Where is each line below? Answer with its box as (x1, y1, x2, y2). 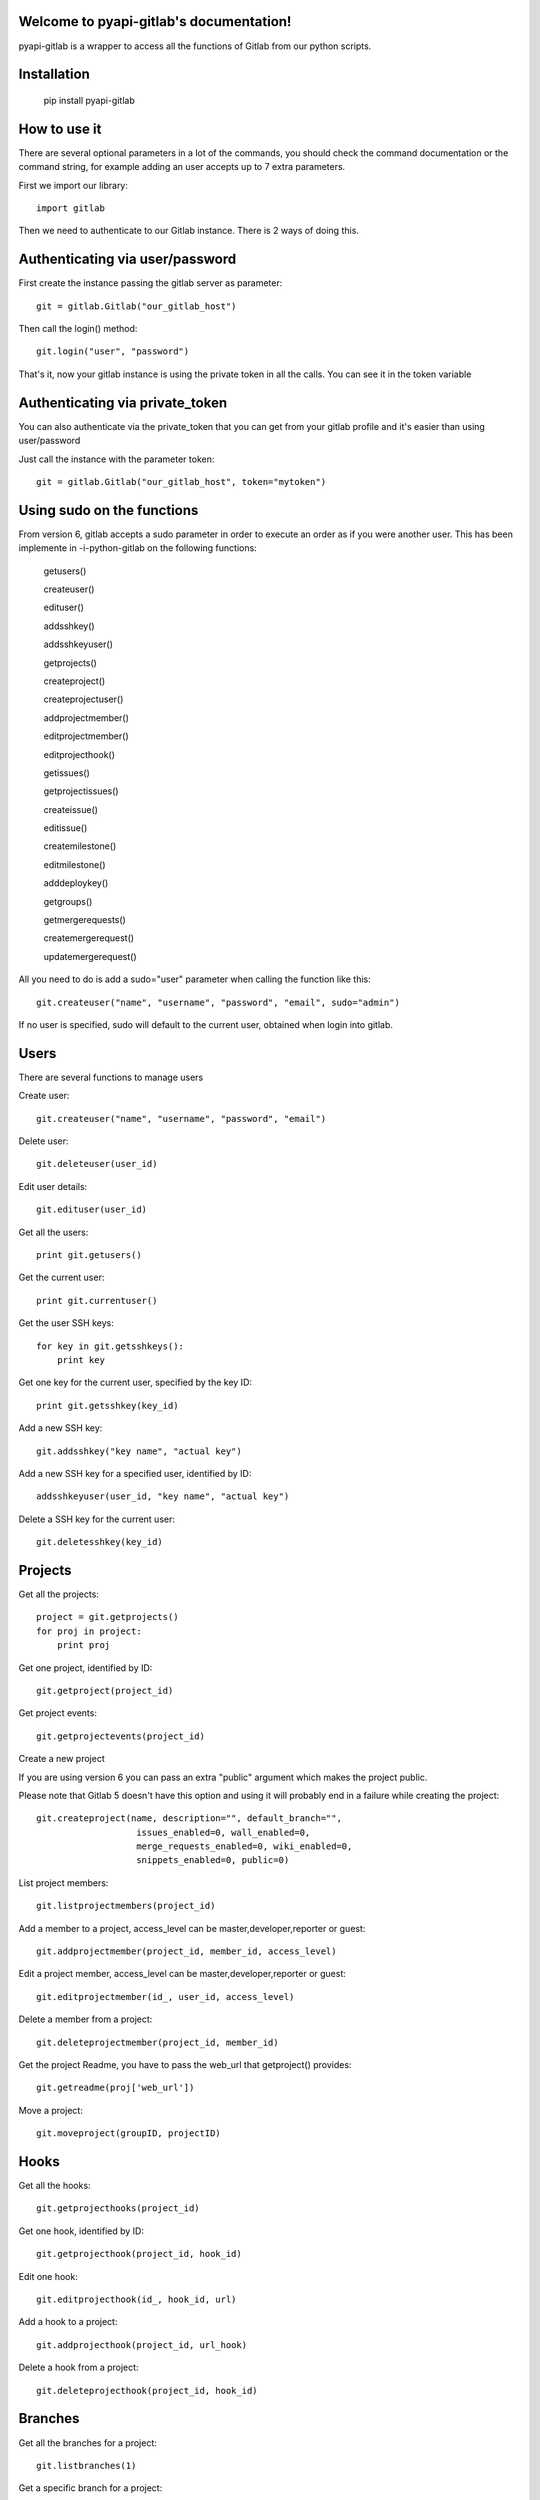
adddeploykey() (43, 877, 109, 889)
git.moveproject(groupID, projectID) (36, 2128, 222, 2139)
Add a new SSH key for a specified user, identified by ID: (18, 1467, 252, 1479)
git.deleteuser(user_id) (36, 1158, 158, 1170)
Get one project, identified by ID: (18, 1661, 153, 1674)
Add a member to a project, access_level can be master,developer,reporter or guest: (18, 1922, 366, 1934)
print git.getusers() (36, 1250, 142, 1261)
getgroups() (43, 895, 93, 907)
